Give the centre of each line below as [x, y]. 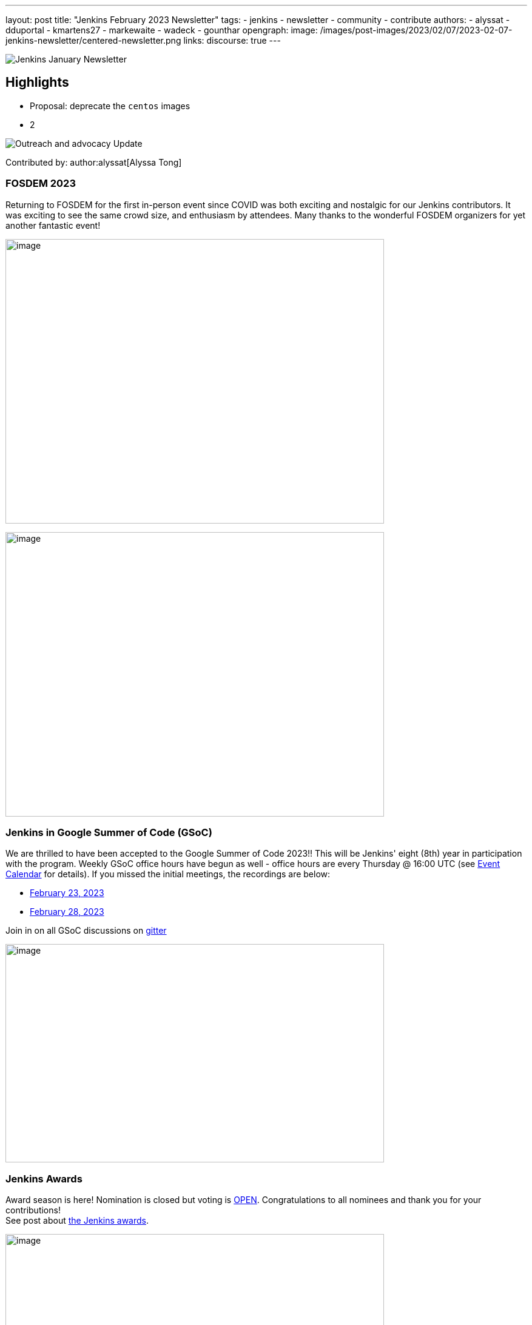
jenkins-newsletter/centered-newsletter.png [93, 40]
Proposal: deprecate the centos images [110, 106]
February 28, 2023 [67, 912]
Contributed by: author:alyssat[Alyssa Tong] [94, 162]
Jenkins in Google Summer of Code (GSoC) [109, 832]
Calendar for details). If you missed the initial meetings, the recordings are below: [168, 874]
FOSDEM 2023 [41, 184]
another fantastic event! [53, 225]
